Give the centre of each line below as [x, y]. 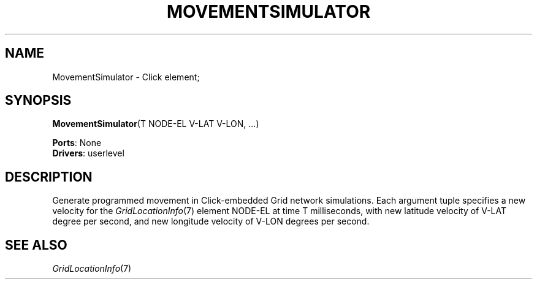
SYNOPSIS [38, 101]
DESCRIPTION [49, 177]
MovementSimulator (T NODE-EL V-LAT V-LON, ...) [156, 124]
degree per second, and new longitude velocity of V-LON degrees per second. [211, 221]
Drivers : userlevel [88, 153]
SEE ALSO [36, 245]
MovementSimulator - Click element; [126, 77]
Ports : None [77, 143]
